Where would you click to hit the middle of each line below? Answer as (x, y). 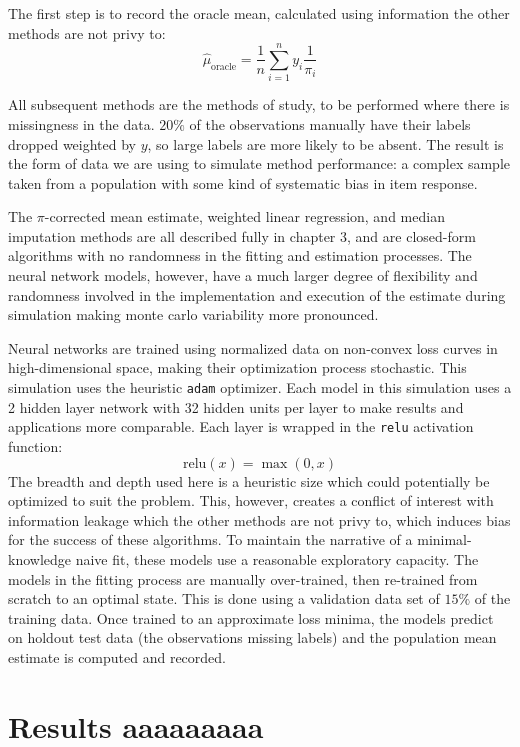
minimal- (444, 539)
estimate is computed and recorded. (117, 656)
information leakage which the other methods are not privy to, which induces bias (259, 519)
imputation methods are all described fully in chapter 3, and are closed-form (242, 235)
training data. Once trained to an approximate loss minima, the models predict (251, 617)
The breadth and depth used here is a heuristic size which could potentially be (249, 480)
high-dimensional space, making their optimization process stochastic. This (237, 367)
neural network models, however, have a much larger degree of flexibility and (243, 275)
